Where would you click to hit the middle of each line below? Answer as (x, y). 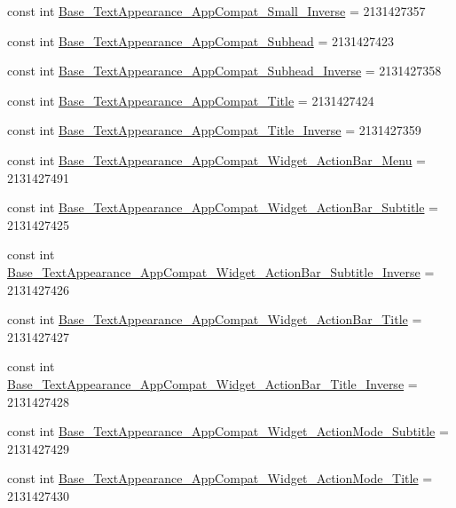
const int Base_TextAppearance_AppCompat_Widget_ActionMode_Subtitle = (228, 431)
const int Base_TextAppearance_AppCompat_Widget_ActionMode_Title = (220, 478)
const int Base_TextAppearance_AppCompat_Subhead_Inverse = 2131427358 (224, 71)
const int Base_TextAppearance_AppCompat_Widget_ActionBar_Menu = (216, 159)
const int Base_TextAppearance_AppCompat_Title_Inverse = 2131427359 (214, 130)
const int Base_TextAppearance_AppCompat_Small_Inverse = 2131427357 (216, 11)
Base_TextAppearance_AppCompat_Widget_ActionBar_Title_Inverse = (212, 383)
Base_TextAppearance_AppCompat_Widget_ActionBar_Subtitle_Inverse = (221, 271)
